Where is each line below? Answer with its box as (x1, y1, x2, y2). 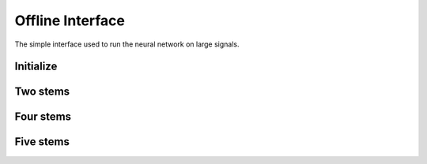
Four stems (14, 110, 71, 124)
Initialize (14, 60, 58, 73)
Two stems (14, 85, 70, 99)
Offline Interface (14, 12, 126, 29)
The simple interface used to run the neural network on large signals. (14, 39, 240, 49)
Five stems (14, 135, 70, 149)
